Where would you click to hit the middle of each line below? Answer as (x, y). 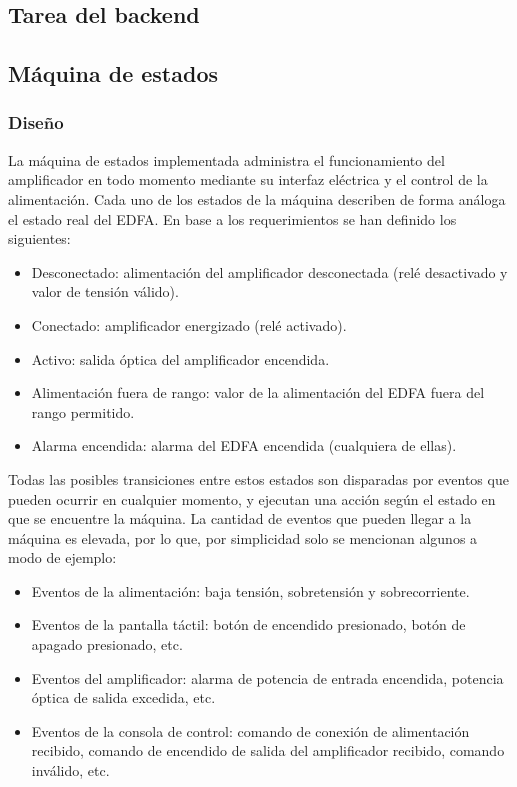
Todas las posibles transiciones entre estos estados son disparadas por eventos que (258, 478)
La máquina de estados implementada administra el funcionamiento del (226, 159)
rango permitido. (83, 411)
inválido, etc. (70, 770)
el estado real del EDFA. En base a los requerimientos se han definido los (232, 218)
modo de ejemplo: (62, 557)
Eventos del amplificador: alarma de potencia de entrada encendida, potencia (267, 677)
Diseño (36, 122)
